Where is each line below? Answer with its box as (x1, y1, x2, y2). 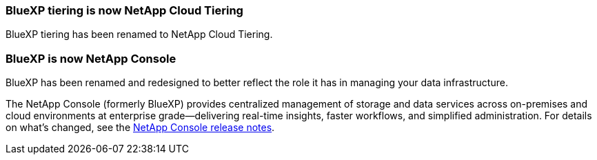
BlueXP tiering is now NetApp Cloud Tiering (6, 3, 243, 17)
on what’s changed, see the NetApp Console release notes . (6, 121, 275, 134)
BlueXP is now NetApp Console (6, 51, 176, 66)
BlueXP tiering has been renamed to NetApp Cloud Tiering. (6, 28, 273, 41)
